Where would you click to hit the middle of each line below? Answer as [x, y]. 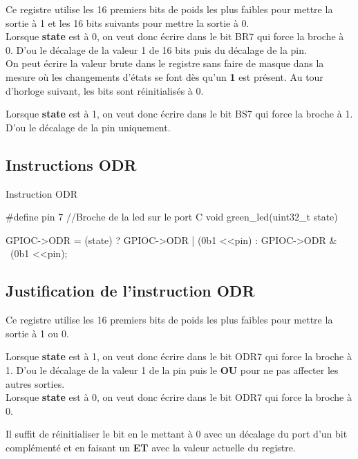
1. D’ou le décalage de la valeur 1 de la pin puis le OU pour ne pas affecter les [172, 369]
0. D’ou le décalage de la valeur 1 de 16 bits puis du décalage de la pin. [156, 49]
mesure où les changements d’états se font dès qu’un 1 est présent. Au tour [164, 76]
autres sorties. [35, 383]
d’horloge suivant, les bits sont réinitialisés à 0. [105, 90]
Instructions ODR [71, 164]
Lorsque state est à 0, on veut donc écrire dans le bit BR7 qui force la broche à [175, 36]
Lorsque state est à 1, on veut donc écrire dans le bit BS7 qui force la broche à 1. [179, 114]
